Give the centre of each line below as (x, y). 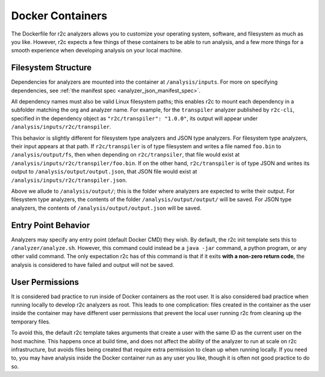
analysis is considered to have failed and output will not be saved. (93, 264)
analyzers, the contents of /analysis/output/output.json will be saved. (106, 208)
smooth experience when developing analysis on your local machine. (97, 51)
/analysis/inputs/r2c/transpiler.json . (69, 180)
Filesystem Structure (51, 68)
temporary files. (31, 322)
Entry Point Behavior (51, 225)
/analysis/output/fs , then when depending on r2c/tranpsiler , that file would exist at (125, 155)
